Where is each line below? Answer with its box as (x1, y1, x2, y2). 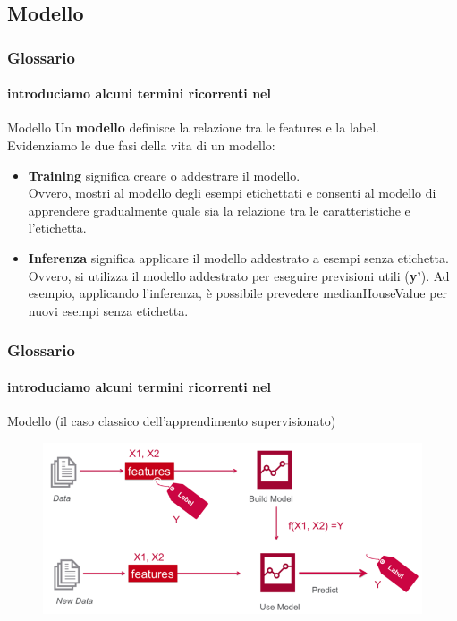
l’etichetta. (28, 218, 87, 237)
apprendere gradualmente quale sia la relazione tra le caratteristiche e (28, 200, 410, 219)
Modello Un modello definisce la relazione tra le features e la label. (7, 118, 379, 137)
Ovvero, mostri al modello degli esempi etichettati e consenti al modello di (28, 183, 436, 202)
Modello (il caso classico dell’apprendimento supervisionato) (7, 412, 336, 430)
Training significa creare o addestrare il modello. (28, 166, 300, 184)
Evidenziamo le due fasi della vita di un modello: (7, 136, 275, 155)
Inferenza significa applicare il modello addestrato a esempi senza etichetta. (28, 248, 449, 267)
